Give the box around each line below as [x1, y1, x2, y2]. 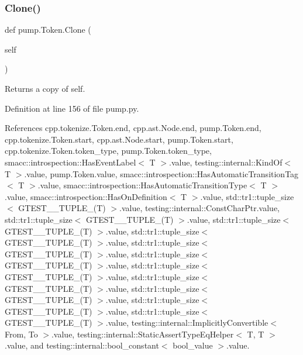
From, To [5, 328, 38, 340]
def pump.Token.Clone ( [5, 23, 91, 36]
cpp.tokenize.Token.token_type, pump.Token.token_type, [5, 144, 212, 157]
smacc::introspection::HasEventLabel [5, 156, 136, 168]
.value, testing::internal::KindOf [169, 156, 283, 168]
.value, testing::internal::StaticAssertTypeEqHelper [51, 328, 234, 340]
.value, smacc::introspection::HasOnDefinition [5, 190, 167, 202]
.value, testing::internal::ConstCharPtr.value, [119, 202, 280, 214]
